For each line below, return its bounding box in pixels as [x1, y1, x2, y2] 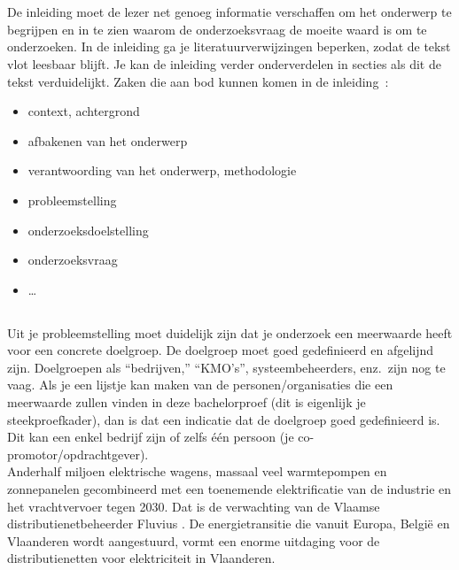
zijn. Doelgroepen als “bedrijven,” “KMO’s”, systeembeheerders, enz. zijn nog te [7, 358, 446, 376]
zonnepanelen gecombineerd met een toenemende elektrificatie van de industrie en [7, 480, 452, 498]
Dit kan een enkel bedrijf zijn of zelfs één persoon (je [7, 427, 294, 446]
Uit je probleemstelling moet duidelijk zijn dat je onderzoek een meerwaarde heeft [7, 323, 453, 342]
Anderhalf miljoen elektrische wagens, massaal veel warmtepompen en [7, 462, 387, 481]
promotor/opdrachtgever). [7, 444, 149, 463]
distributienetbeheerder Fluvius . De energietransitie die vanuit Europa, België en [7, 514, 450, 533]
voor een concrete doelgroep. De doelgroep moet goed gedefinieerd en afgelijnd [7, 341, 434, 359]
